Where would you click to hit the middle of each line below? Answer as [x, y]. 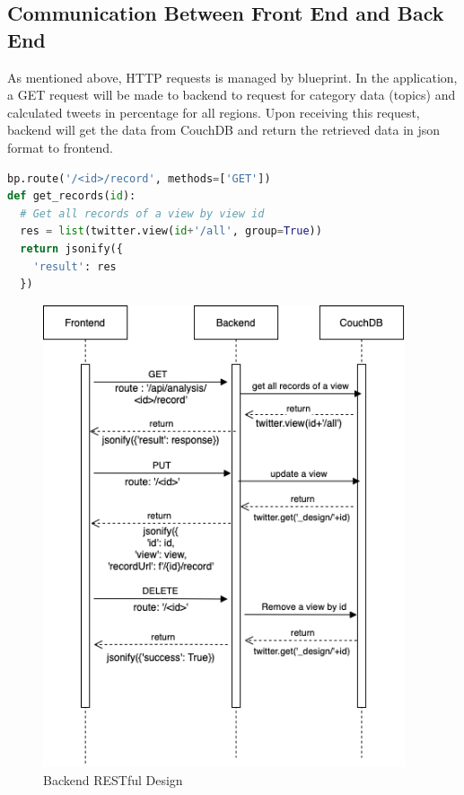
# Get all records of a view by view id [142, 213]
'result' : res [74, 266]
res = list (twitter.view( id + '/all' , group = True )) [171, 231]
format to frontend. [60, 147]
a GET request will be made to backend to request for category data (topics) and [232, 95]
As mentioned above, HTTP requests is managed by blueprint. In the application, [232, 77]
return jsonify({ [71, 248]
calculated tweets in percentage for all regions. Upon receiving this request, [214, 112]
